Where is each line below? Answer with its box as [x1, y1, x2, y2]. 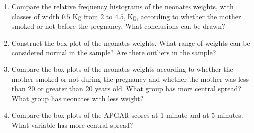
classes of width [11, 11, 60, 21]
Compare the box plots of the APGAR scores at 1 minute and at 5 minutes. [11, 110, 243, 120]
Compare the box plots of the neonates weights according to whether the [11, 64, 233, 74]
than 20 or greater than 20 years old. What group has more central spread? [11, 83, 241, 94]
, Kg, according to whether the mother [123, 11, 241, 21]
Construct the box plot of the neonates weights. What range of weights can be [11, 37, 250, 48]
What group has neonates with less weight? [11, 93, 144, 103]
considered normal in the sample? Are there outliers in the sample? [11, 47, 216, 58]
